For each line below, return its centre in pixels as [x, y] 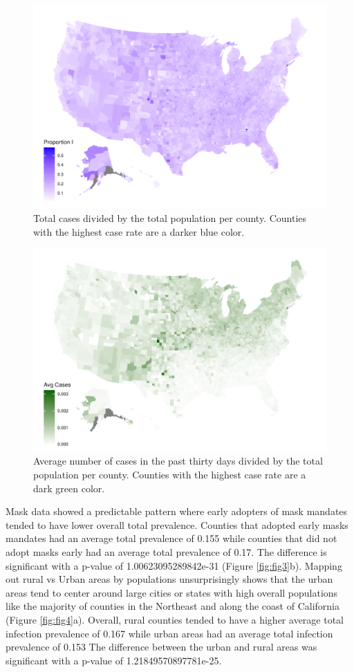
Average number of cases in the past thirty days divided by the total [178, 461]
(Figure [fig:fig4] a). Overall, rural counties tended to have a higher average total [175, 619]
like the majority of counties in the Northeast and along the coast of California [173, 606]
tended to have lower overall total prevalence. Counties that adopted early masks [177, 524]
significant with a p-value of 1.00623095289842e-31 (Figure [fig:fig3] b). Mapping [174, 565]
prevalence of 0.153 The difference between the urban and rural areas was [161, 647]
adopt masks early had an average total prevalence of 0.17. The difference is [166, 552]
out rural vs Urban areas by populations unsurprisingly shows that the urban [169, 579]
